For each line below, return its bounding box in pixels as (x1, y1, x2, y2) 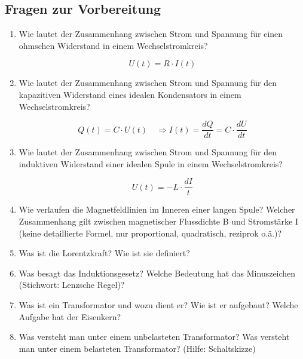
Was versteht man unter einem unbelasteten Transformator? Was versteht (19, 330, 290, 343)
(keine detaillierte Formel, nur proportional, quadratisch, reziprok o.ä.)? (19, 226, 282, 239)
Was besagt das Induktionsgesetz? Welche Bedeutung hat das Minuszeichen (19, 266, 296, 279)
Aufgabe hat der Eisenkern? (19, 310, 121, 323)
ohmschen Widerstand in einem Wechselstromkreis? (19, 39, 208, 51)
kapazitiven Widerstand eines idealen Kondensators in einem (19, 88, 241, 100)
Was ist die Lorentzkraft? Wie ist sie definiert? (19, 247, 190, 259)
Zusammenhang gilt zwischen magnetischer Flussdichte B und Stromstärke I (19, 215, 299, 228)
